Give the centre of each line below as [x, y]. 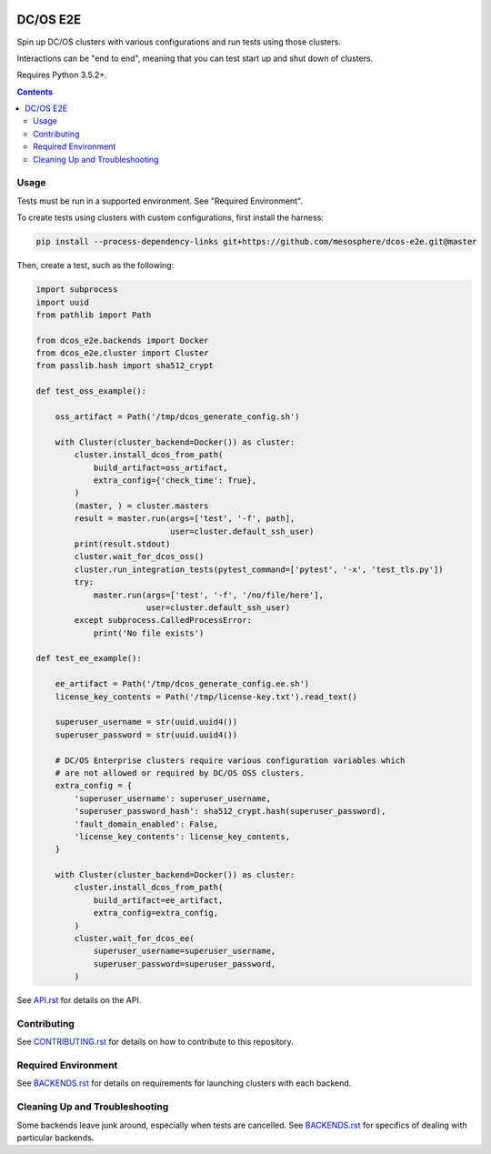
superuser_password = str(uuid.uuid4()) [146, 735]
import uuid [63, 302]
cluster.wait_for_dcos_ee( [134, 938]
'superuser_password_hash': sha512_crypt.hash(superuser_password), [230, 811]
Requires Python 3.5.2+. [62, 75]
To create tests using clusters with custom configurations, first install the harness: [170, 217]
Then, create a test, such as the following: [95, 266]
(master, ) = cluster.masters [141, 506]
